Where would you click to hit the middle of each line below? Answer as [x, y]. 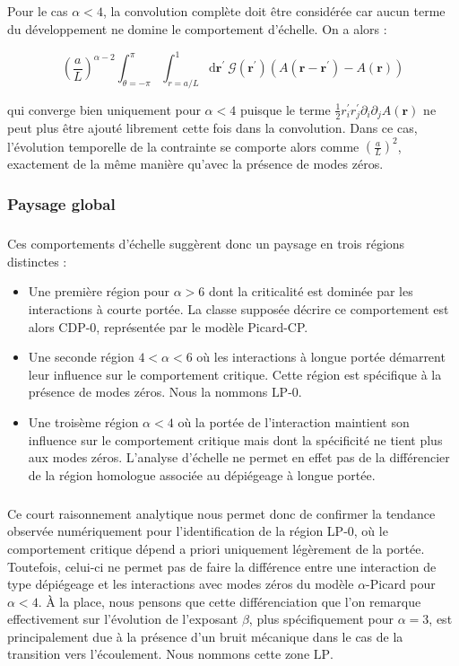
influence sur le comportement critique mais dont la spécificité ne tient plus [235, 439]
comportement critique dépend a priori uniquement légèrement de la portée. [216, 548]
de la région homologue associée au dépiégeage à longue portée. [202, 474]
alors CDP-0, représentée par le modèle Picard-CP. [168, 326]
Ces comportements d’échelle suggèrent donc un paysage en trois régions [206, 244]
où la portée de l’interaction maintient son [294, 421]
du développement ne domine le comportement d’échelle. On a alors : [197, 28]
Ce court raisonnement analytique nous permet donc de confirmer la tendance [221, 513]
